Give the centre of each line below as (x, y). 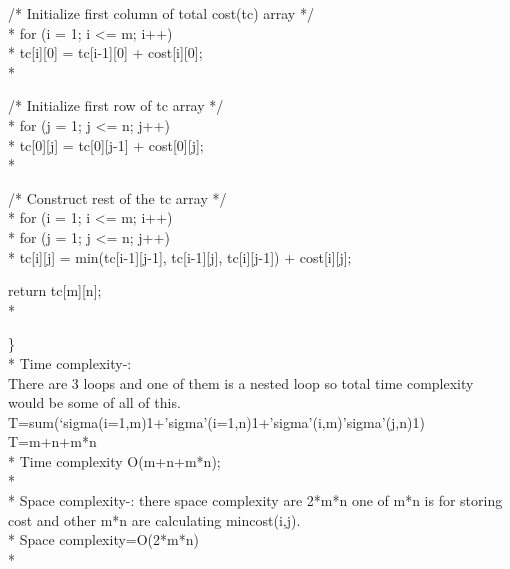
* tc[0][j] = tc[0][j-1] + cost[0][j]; (106, 144)
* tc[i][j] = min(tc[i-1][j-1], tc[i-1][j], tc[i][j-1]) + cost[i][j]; (180, 256)
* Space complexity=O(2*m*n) (103, 539)
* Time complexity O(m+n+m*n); (114, 460)
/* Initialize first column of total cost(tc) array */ (161, 13)
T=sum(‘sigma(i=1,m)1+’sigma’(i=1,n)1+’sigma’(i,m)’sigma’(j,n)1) (216, 421)
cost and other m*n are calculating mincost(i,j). (154, 519)
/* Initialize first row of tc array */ (116, 105)
